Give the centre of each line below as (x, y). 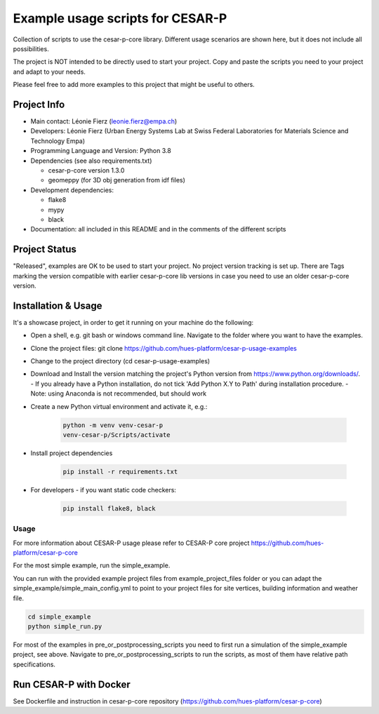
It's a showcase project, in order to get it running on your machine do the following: (133, 322)
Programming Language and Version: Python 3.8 (101, 151)
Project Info (39, 104)
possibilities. (31, 48)
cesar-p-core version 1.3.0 (86, 170)
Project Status (45, 249)
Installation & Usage (58, 305)
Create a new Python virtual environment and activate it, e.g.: (119, 406)
